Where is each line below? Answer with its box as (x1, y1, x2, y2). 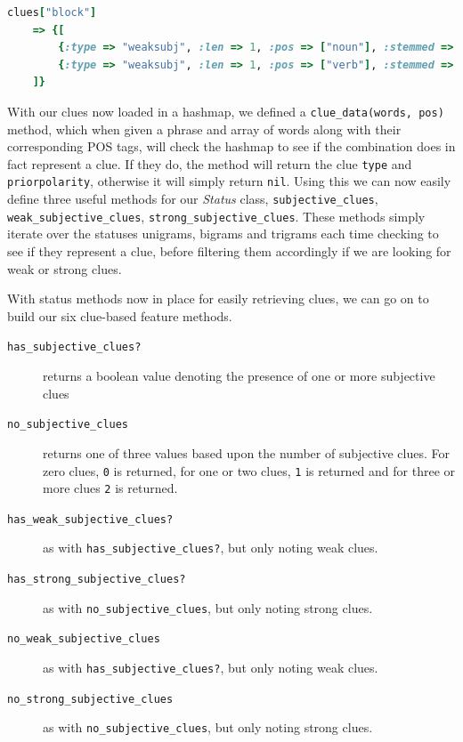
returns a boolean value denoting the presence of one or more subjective (43, 367, 435, 385)
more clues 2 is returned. (43, 479, 178, 497)
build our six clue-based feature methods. (7, 306, 232, 325)
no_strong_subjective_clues (7, 692, 174, 706)
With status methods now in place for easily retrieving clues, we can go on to (7, 289, 429, 308)
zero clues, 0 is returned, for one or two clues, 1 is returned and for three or (43, 461, 456, 480)
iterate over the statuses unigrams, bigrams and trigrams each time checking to (7, 224, 439, 243)
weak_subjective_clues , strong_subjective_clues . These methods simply (7, 206, 426, 225)
